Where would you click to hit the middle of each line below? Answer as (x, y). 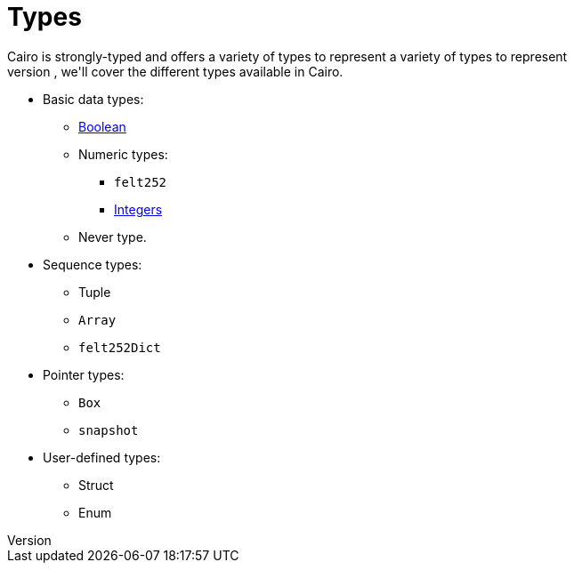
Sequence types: (93, 264)
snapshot (109, 430)
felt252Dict (120, 347)
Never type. (113, 237)
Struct (96, 485)
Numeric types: (123, 154)
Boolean (102, 126)
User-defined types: (102, 457)
